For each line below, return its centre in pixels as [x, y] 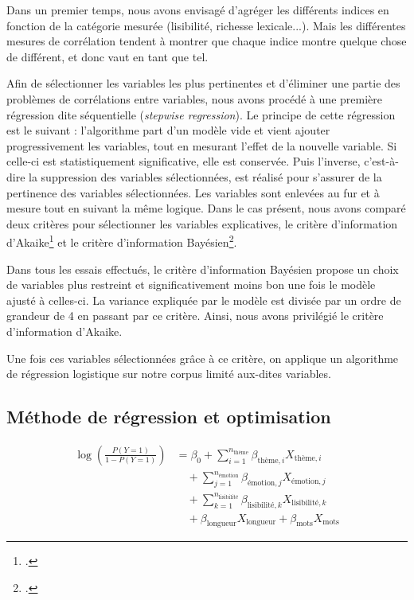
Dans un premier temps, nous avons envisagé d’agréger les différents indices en [198, 10]
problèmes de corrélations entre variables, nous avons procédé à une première [194, 98]
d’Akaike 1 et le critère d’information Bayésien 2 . [122, 241]
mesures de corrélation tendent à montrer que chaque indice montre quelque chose [207, 41]
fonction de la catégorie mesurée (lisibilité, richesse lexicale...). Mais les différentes [206, 25]
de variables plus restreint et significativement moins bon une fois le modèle [191, 284]
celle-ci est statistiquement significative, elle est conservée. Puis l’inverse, [184, 161]
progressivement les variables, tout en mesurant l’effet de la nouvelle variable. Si [202, 145]
